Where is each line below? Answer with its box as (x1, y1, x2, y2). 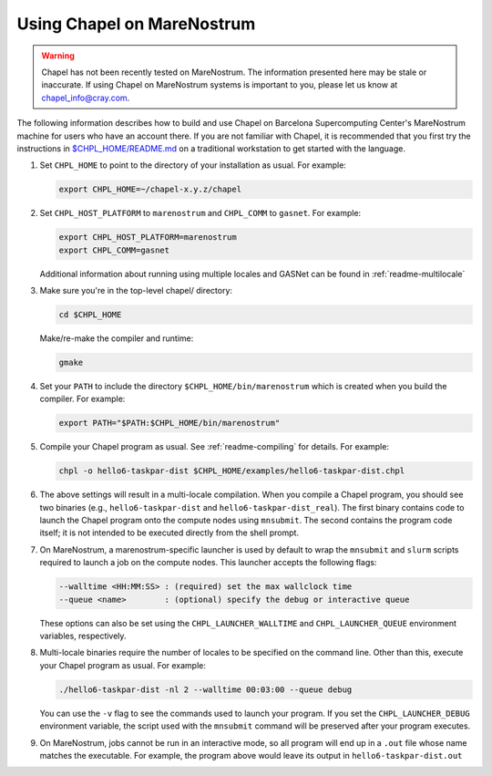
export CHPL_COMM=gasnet (58, 244, 170, 255)
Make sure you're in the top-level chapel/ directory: (39, 285, 232, 295)
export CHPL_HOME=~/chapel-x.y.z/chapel (58, 184, 241, 195)
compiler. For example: (39, 393, 126, 405)
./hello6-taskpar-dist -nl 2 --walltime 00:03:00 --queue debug (58, 684, 353, 695)
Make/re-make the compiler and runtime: (39, 333, 194, 344)
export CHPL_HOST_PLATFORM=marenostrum (58, 233, 237, 243)
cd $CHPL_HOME (58, 309, 122, 319)
